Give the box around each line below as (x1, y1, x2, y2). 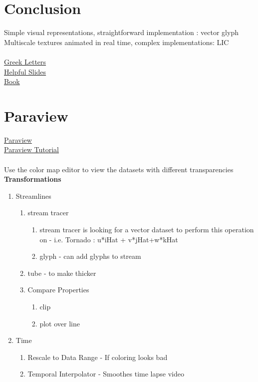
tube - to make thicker (27, 267, 96, 278)
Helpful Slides (4, 66, 46, 77)
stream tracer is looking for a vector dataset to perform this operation (39, 224, 254, 234)
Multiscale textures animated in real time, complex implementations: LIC (4, 37, 229, 47)
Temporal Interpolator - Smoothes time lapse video (27, 368, 184, 379)
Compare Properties (27, 284, 89, 295)
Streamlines (15, 190, 51, 201)
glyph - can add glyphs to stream (39, 251, 141, 261)
